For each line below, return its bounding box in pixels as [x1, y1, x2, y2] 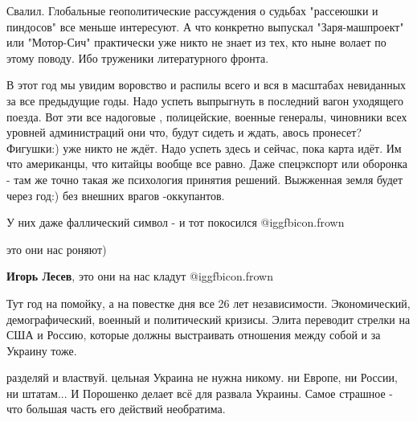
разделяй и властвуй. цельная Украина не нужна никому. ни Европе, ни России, [6, 369, 398, 386]
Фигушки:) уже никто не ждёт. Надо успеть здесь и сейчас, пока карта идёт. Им [6, 139, 402, 156]
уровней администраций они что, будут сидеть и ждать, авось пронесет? [6, 124, 362, 141]
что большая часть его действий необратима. [6, 400, 226, 417]
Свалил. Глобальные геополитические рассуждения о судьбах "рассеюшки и [6, 2, 378, 18]
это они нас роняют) [6, 240, 107, 257]
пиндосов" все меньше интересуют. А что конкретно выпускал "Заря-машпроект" [6, 18, 404, 35]
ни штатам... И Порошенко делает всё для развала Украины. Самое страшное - [6, 384, 393, 401]
